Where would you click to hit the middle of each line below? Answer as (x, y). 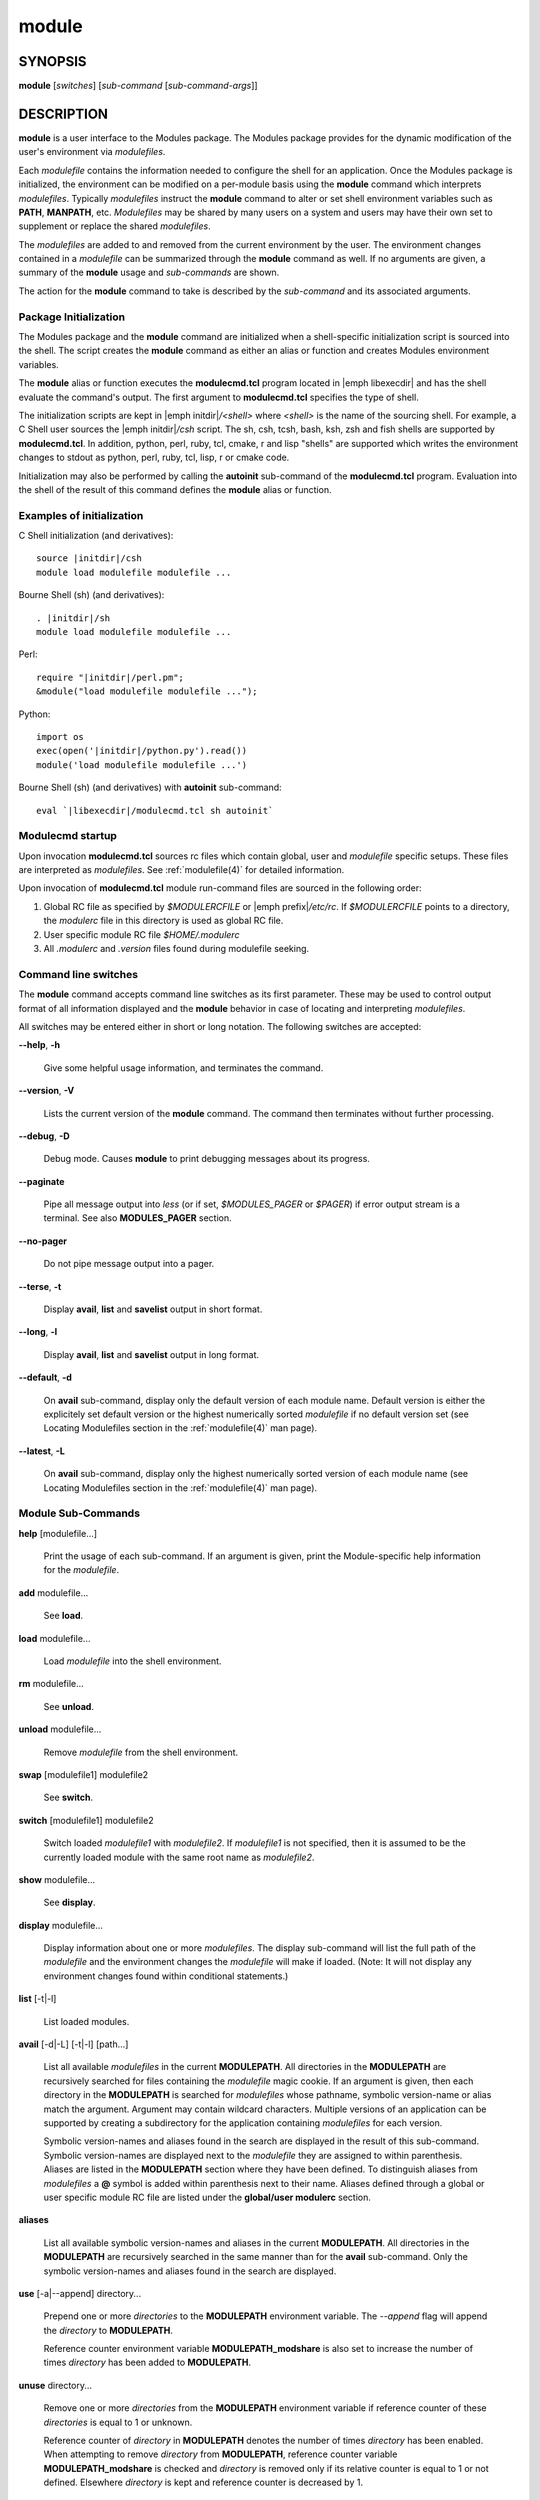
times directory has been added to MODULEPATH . (147, 2362)
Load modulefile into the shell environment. (132, 1661)
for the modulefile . (81, 1570)
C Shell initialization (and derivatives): (96, 536)
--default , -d (45, 1377)
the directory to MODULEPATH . (108, 2330)
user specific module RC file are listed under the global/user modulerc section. (207, 2197)
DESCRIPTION (63, 113)
